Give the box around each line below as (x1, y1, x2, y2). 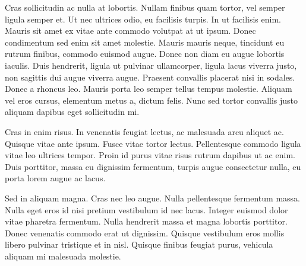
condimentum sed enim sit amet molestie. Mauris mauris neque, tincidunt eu (5, 36, 285, 48)
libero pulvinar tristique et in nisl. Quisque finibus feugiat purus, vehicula (5, 238, 273, 251)
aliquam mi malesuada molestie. (5, 249, 121, 262)
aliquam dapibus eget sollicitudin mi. (5, 105, 140, 118)
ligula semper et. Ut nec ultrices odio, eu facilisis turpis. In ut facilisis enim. (5, 12, 281, 25)
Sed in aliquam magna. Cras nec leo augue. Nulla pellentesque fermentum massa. (5, 191, 300, 204)
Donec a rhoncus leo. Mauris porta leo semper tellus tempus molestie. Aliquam (5, 82, 292, 95)
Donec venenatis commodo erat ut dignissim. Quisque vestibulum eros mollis (5, 226, 285, 239)
